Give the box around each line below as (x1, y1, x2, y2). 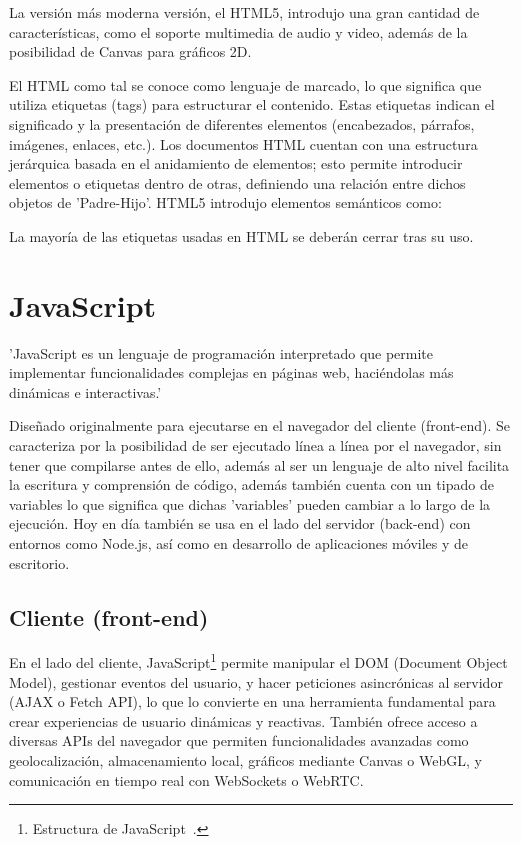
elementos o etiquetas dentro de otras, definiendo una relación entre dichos (9, 172, 466, 193)
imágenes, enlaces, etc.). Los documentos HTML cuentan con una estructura (9, 133, 478, 154)
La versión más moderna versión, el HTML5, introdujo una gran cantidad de (9, 2, 480, 22)
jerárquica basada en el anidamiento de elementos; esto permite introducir (9, 153, 463, 174)
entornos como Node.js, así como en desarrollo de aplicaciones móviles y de (9, 533, 469, 553)
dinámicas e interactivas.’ (9, 381, 162, 402)
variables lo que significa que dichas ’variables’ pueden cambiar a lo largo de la (9, 493, 491, 514)
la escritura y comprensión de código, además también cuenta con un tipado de (9, 474, 494, 495)
